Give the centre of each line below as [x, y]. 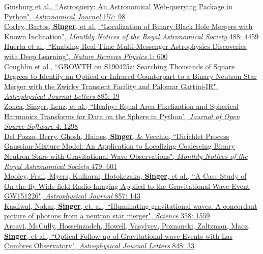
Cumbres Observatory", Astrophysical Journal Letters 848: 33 [99, 246]
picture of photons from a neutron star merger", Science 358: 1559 [107, 216]
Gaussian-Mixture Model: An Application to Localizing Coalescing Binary [120, 146]
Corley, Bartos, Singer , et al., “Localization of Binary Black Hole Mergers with [128, 26]
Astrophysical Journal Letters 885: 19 [62, 96]
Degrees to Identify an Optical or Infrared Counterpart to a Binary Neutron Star [130, 76]
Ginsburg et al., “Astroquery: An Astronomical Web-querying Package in [118, 6]
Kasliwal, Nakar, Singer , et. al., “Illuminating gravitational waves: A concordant [131, 205]
